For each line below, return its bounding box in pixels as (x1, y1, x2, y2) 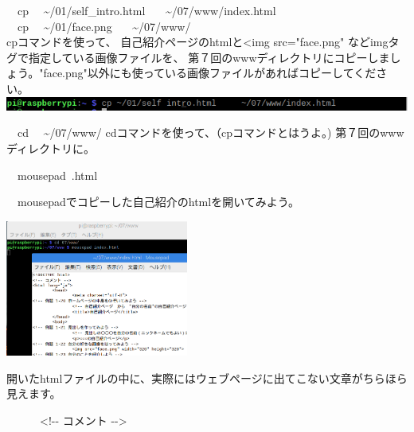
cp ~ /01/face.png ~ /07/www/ (17, 18, 191, 34)
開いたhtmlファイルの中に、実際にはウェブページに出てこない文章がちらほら (6, 369, 408, 386)
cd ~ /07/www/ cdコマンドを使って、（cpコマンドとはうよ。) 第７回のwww (17, 124, 404, 141)
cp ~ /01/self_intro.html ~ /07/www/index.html (17, 2, 276, 18)
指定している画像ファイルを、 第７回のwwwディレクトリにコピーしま (28, 49, 390, 65)
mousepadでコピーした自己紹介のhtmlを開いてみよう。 (17, 193, 299, 210)
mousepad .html (17, 166, 98, 183)
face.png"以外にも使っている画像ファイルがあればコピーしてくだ (43, 64, 377, 81)
